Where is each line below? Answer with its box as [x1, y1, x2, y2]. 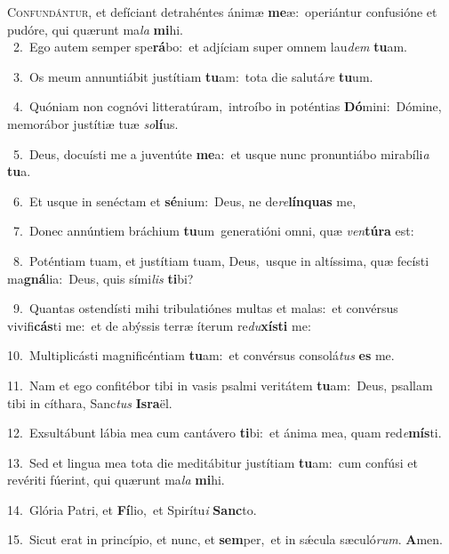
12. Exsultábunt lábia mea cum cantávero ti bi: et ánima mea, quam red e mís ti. [7, 423, 442, 442]
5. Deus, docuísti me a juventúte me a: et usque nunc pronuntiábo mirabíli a [12, 144, 429, 163]
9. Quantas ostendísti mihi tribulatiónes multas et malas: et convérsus [12, 299, 398, 317]
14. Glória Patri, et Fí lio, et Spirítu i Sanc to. [7, 500, 257, 518]
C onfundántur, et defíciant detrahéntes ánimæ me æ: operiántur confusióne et [7, 3, 437, 20]
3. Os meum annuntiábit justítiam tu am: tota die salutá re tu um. [12, 67, 373, 85]
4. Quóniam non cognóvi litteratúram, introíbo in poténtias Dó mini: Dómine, [12, 97, 442, 116]
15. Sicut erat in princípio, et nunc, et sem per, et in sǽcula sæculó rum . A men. [7, 530, 443, 549]
